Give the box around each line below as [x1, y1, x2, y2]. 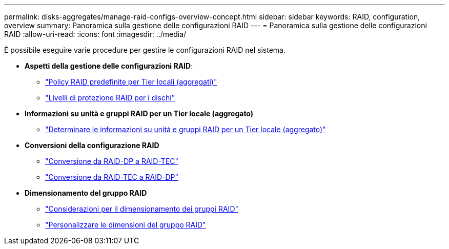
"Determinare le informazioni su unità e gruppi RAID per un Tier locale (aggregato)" [45, 125, 326, 134]
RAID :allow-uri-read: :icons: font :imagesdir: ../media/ [4, 30, 187, 38]
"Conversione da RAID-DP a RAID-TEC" [45, 157, 179, 165]
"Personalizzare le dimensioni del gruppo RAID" [45, 220, 206, 229]
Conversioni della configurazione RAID [25, 141, 159, 150]
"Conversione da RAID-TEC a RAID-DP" [45, 173, 179, 181]
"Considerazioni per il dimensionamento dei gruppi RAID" [45, 204, 239, 213]
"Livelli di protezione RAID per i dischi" [45, 93, 175, 102]
